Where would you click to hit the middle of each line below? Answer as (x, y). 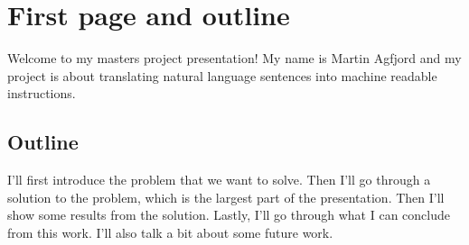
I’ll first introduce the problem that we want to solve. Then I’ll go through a (219, 180)
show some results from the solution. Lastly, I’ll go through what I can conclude (229, 215)
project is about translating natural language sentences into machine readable (222, 75)
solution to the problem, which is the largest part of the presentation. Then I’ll (226, 197)
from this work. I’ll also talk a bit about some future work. (170, 232)
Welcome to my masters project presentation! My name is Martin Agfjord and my (234, 58)
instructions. (42, 93)
